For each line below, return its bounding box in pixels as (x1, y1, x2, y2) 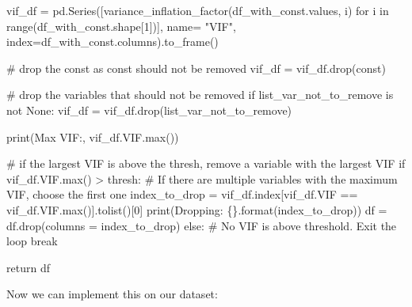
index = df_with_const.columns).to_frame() (6, 33, 219, 50)
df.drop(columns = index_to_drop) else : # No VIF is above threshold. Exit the (6, 217, 397, 233)
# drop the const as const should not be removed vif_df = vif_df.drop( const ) (6, 59, 386, 76)
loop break (6, 233, 58, 249)
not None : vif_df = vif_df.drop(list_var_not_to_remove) (6, 101, 292, 118)
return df (6, 259, 50, 275)
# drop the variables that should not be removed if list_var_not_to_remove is (6, 86, 394, 103)
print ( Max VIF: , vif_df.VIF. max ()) (6, 128, 179, 145)
